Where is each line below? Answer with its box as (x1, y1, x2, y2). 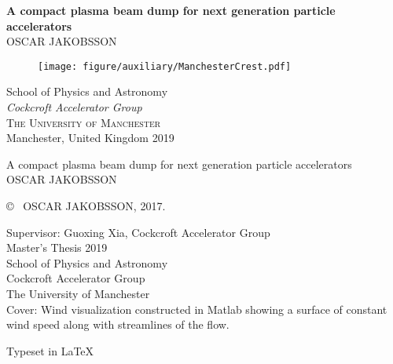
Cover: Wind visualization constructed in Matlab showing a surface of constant (6, 300, 387, 317)
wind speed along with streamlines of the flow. (6, 316, 230, 333)
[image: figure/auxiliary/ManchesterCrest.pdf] (38, 60, 292, 72)
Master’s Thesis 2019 (6, 239, 108, 256)
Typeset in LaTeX (6, 342, 94, 359)
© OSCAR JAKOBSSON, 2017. (6, 198, 166, 213)
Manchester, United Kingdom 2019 (6, 129, 174, 146)
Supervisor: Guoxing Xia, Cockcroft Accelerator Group (6, 224, 270, 240)
